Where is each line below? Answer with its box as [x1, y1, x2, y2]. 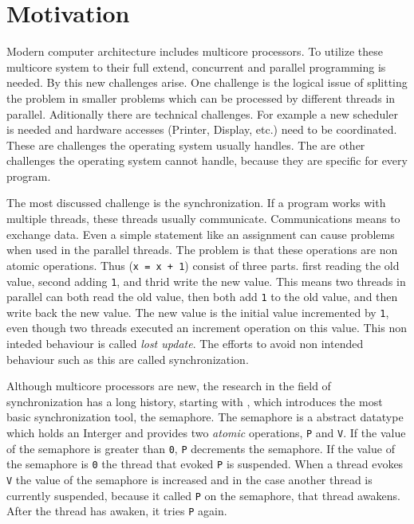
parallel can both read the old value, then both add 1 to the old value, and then [6, 288, 398, 305]
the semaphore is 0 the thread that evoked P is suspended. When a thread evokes [6, 456, 404, 472]
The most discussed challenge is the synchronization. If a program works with [6, 194, 386, 211]
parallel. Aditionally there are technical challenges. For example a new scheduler [6, 105, 398, 122]
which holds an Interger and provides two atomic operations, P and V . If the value [6, 424, 406, 441]
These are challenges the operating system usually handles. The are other [6, 136, 365, 153]
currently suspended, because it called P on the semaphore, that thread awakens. [6, 487, 400, 503]
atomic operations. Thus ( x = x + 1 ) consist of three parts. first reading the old [6, 256, 400, 273]
